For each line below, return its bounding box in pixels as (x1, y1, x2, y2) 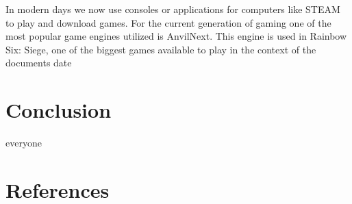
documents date (5, 55, 72, 70)
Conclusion (5, 96, 112, 124)
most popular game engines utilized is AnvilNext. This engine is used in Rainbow (5, 29, 347, 43)
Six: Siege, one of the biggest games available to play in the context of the (5, 42, 316, 56)
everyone (5, 136, 42, 150)
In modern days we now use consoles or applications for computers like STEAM (5, 2, 340, 16)
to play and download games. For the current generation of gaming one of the (5, 15, 331, 29)
